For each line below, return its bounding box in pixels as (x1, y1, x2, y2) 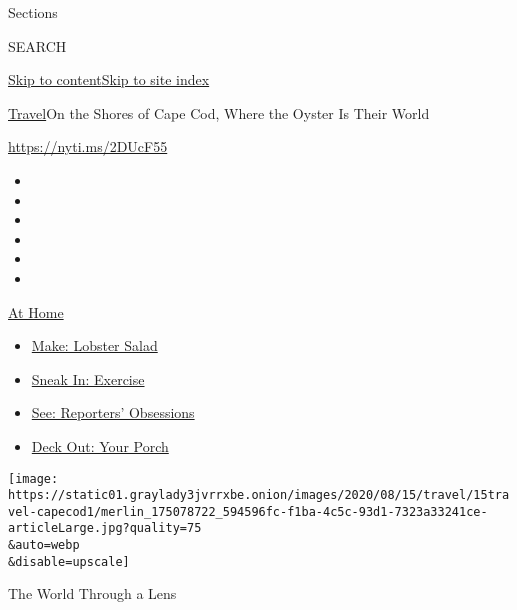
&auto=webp (8, 538, 80, 553)
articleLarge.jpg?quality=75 (8, 521, 202, 536)
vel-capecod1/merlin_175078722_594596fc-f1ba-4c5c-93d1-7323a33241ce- (8, 504, 488, 519)
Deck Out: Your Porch (31, 435, 169, 456)
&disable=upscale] (8, 554, 130, 569)
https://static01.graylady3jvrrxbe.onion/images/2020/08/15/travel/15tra (8, 488, 510, 503)
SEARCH (8, 35, 67, 56)
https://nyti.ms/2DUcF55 (8, 136, 168, 157)
